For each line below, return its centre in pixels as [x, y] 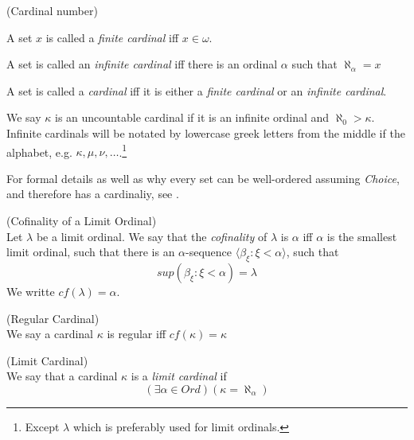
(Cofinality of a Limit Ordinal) [82, 220]
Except [42, 426]
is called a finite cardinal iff [112, 37]
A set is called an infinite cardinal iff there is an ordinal [142, 64]
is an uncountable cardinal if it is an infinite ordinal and [192, 117]
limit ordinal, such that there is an [91, 252]
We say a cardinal [50, 334]
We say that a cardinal [62, 376]
